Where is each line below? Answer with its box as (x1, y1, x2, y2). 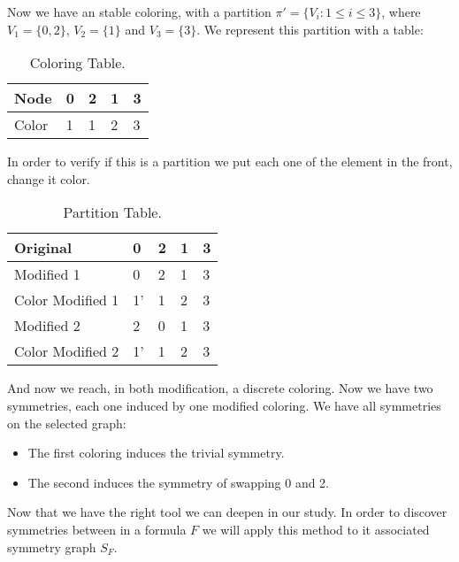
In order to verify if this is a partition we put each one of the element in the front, (7, 152, 453, 171)
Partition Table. (63, 202, 162, 223)
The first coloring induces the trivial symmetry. (27, 443, 285, 462)
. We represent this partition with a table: (196, 19, 424, 38)
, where (381, 3, 421, 20)
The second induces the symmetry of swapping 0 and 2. (27, 473, 330, 491)
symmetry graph (7, 537, 96, 556)
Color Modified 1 (14, 289, 119, 311)
